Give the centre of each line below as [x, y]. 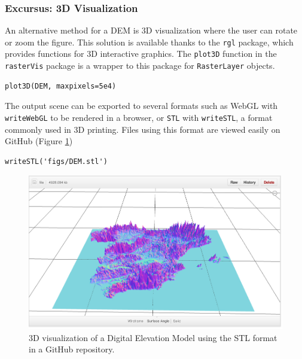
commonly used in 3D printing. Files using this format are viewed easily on [143, 129]
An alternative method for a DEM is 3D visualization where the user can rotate [151, 30]
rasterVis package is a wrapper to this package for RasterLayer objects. [140, 66]
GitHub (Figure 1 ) [39, 141]
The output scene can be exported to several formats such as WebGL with [141, 106]
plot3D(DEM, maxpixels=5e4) [61, 86]
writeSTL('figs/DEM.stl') [56, 161]
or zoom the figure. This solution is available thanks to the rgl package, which [149, 42]
